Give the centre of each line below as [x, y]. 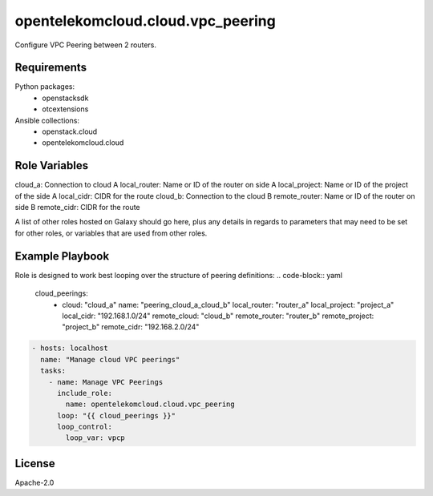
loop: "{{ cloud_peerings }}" [117, 415]
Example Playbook [62, 256]
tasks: [53, 371]
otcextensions [65, 109]
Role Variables [51, 165]
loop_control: [85, 427]
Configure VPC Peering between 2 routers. [85, 45]
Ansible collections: [47, 120]
